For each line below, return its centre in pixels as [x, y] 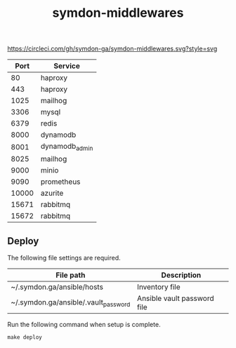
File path [71, 275]
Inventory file [158, 287]
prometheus [60, 182]
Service [67, 66]
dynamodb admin [67, 147]
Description [181, 275]
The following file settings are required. [64, 258]
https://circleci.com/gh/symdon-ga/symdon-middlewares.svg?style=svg [112, 49]
